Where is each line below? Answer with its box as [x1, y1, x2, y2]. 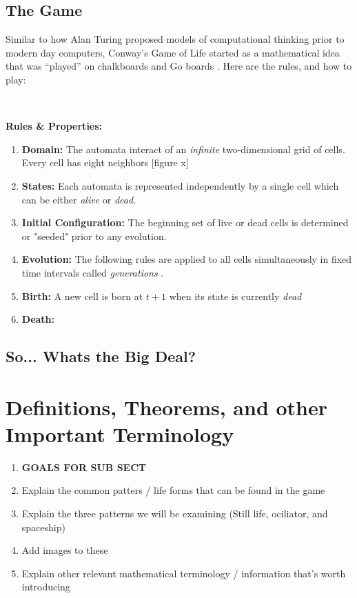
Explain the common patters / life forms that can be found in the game [21, 483, 325, 497]
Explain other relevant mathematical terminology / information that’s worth [21, 566, 346, 580]
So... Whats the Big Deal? [6, 346, 196, 367]
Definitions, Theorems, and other [6, 392, 328, 421]
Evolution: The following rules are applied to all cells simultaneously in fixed [21, 252, 352, 266]
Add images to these [21, 543, 108, 557]
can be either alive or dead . [21, 192, 136, 206]
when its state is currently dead [169, 288, 302, 303]
